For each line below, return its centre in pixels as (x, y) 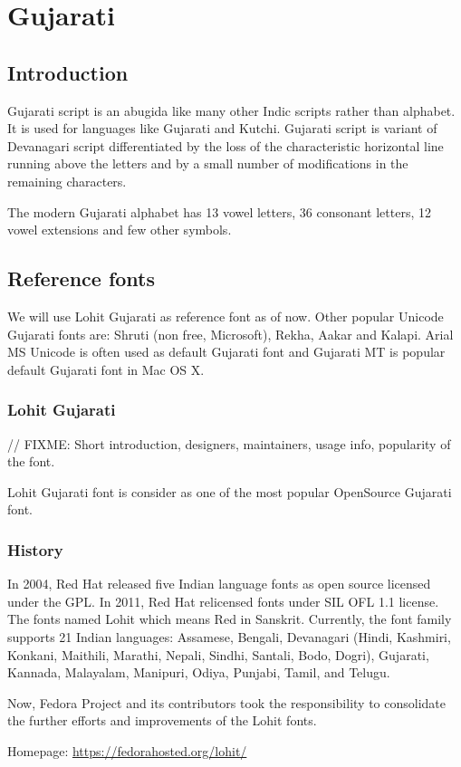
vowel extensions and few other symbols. (120, 230)
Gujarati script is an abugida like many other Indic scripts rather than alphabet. (231, 110)
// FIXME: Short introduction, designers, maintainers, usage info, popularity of (229, 443)
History (35, 549)
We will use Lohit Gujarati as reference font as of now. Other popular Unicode (226, 316)
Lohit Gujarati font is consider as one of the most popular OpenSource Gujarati (230, 491)
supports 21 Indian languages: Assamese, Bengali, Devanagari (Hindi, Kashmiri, (229, 636)
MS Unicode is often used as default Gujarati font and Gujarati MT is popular (226, 352)
